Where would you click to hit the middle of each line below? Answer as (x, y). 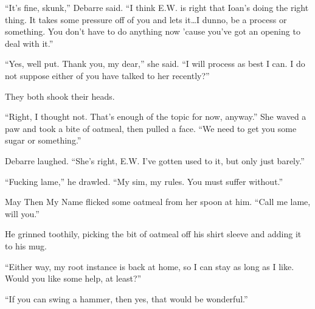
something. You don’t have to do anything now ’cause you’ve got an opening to (153, 31)
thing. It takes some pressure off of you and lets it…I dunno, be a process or (146, 19)
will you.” (22, 213)
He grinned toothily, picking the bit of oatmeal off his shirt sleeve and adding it (153, 234)
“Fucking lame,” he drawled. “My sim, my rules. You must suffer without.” (144, 181)
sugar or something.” (43, 140)
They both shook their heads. (60, 96)
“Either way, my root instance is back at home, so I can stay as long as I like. (150, 266)
